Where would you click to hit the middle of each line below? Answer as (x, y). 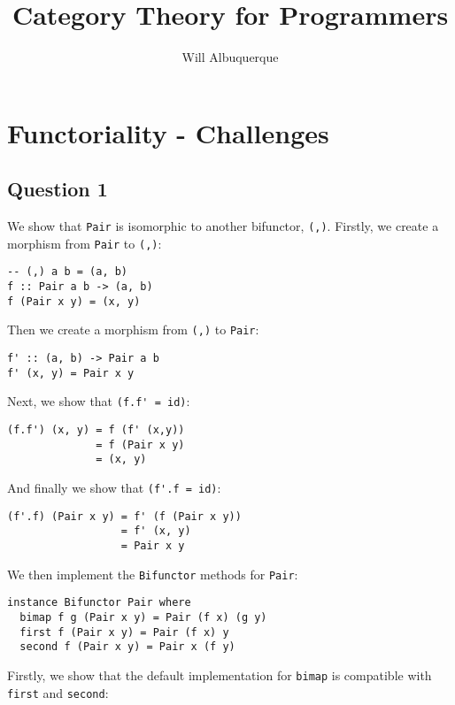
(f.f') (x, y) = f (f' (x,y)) (96, 430)
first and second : (58, 692)
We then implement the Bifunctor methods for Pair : (153, 574)
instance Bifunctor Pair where (99, 603)
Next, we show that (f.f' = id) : (99, 401)
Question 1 (58, 189)
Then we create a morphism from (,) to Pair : (133, 330)
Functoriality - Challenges (168, 132)
